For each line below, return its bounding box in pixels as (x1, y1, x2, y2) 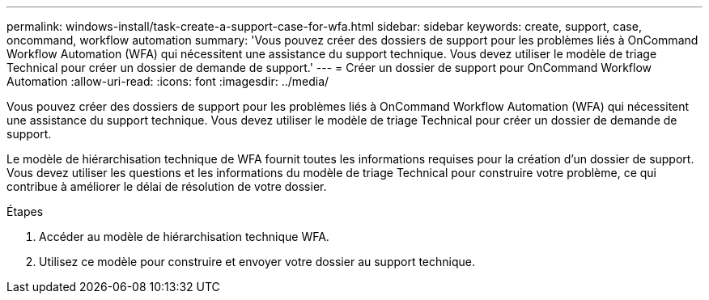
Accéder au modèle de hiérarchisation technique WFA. (39, 230, 329, 243)
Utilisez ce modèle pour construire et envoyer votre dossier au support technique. (39, 255, 476, 268)
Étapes (6, 205, 44, 218)
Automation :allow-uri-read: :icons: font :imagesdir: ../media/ (6, 74, 329, 88)
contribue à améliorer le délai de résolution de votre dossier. (6, 180, 327, 193)
